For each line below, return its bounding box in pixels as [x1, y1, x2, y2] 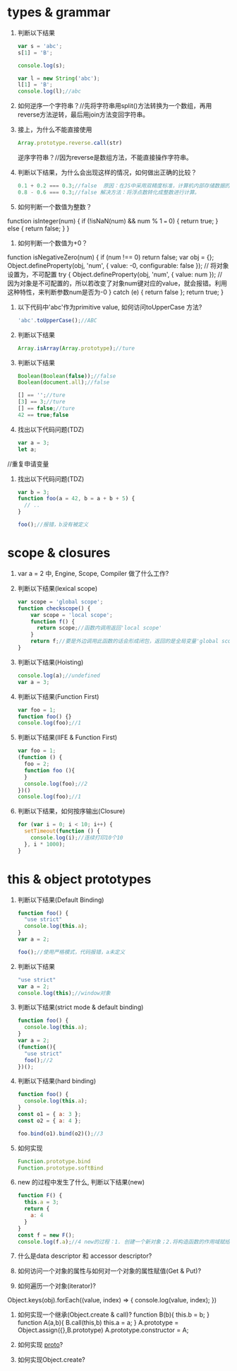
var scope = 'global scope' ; [17, 598, 104, 605]
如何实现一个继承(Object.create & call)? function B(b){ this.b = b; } [17, 1310, 210, 1319]
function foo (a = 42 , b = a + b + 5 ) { [17, 495, 135, 502]
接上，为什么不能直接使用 [17, 125, 92, 134]
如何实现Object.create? [17, 1355, 86, 1364]
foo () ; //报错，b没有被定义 [17, 521, 89, 529]
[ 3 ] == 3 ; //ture [17, 399, 66, 406]
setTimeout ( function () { [24, 828, 100, 835]
